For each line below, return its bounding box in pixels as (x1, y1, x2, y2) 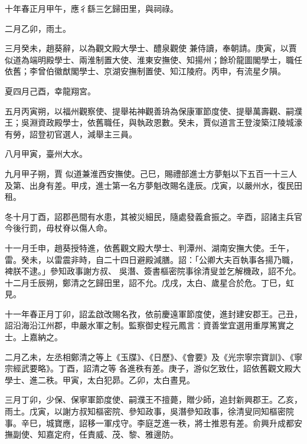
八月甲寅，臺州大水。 (5, 147, 87, 160)
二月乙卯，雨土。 (5, 22, 71, 34)
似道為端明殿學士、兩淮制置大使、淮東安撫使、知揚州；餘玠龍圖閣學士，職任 (5, 53, 302, 65)
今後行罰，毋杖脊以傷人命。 (5, 222, 112, 234)
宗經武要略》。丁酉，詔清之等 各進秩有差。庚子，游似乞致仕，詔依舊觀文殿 (5, 362, 293, 374)
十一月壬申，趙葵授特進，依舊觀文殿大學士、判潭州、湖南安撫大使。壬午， (5, 241, 294, 254)
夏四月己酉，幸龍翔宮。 (5, 84, 96, 97)
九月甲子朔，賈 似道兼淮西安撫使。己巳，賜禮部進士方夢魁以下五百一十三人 (5, 167, 297, 179)
